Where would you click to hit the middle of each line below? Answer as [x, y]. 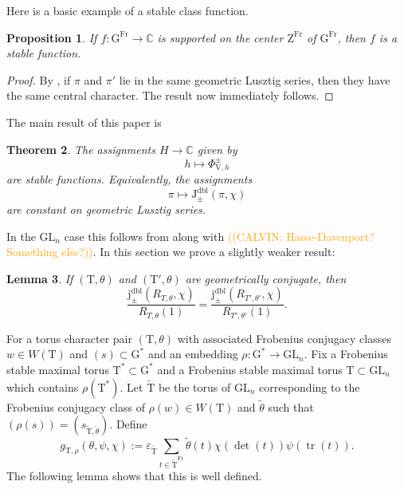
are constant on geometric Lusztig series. [106, 209]
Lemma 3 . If [40, 278]
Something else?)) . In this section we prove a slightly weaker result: [171, 252]
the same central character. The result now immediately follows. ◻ [170, 95]
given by [217, 149]
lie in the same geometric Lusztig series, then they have [255, 79]
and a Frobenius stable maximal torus [250, 369]
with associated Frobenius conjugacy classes [284, 338]
